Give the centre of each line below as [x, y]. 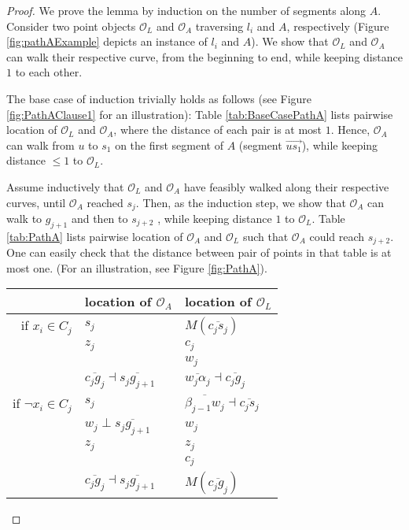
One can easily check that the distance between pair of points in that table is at [199, 252]
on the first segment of [169, 145]
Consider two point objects [71, 26]
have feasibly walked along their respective [286, 186]
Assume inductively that [65, 186]
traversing [219, 26]
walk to [24, 218]
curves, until [36, 202]
